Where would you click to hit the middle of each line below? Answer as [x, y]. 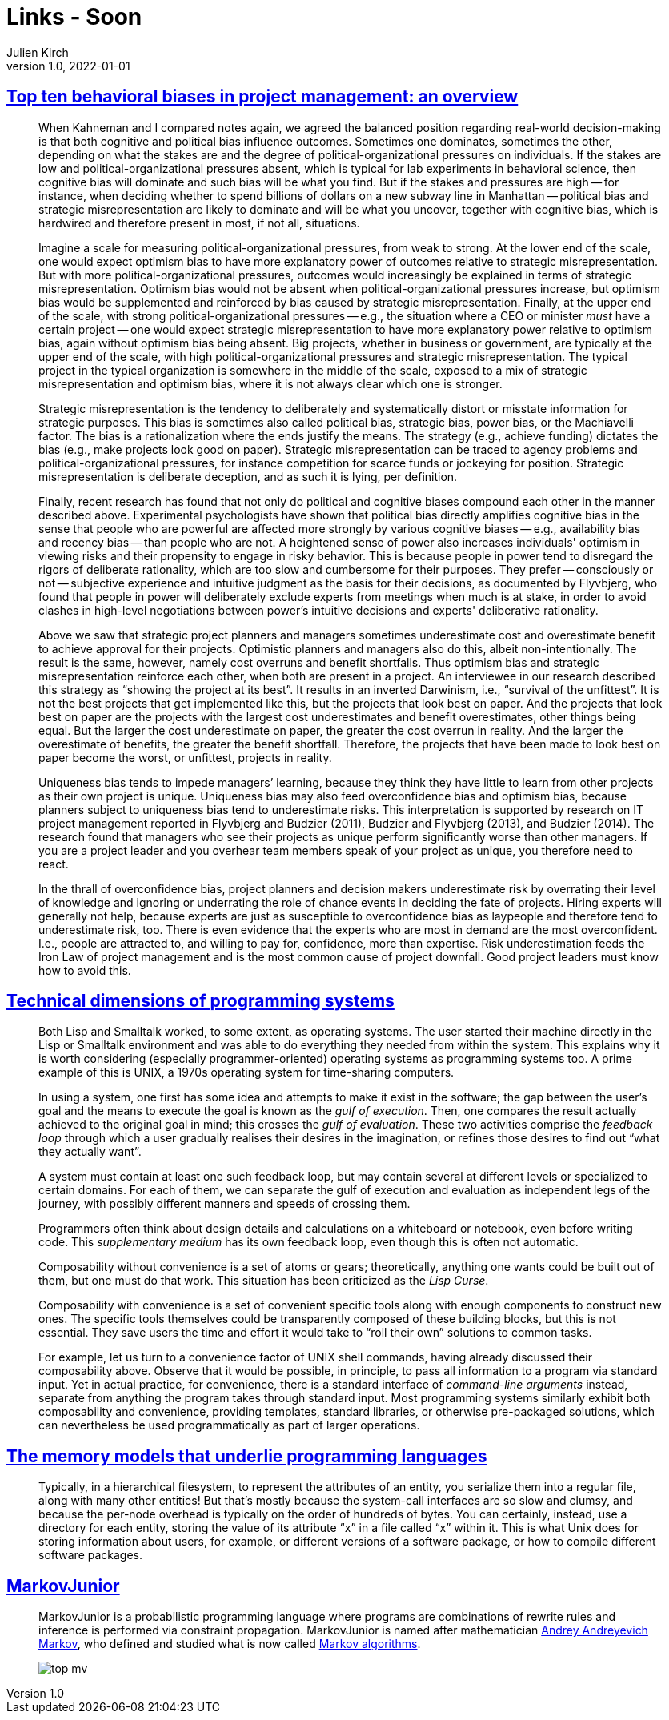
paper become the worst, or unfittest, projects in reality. [185, 757]
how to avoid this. [85, 970]
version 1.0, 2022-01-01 [68, 66]
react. [54, 864]
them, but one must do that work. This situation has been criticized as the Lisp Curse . [264, 1281]
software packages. [91, 1555]
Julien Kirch [38, 52]
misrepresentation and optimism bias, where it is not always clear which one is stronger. [270, 383]
